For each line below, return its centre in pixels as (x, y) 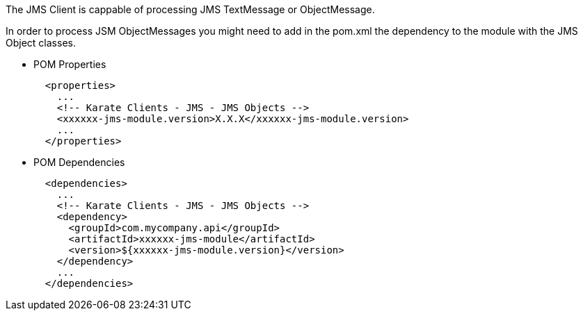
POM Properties (70, 64)
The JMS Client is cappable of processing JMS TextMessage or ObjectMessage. (190, 9)
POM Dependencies (79, 162)
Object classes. (41, 43)
